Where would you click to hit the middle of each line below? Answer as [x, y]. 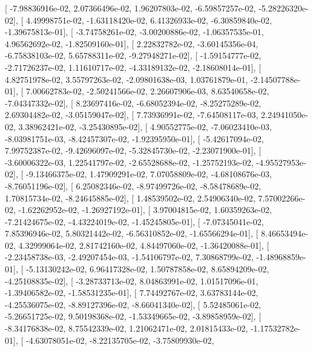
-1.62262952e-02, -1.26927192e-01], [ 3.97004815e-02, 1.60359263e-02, [145, 210]
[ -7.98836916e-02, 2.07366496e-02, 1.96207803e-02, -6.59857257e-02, [130, 8]
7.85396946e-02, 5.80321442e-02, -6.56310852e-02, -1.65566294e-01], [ [132, 233]
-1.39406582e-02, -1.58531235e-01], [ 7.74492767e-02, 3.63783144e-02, [132, 293]
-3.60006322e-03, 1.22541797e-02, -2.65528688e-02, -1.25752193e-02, [129, 162]
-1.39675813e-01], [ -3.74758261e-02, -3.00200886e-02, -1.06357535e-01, [134, 32]
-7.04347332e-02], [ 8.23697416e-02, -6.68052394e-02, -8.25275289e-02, [133, 103]
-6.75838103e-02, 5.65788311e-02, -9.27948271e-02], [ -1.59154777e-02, [133, 55]
